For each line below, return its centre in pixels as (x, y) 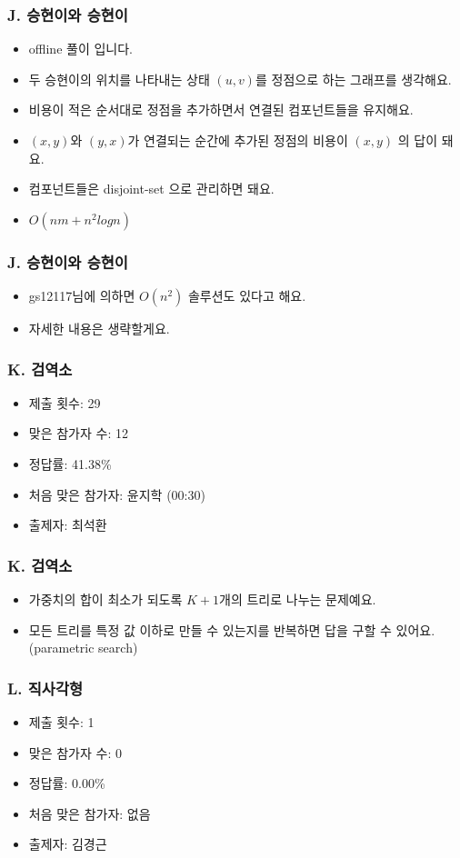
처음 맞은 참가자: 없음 (90, 813)
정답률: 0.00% (67, 783)
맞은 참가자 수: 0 (75, 752)
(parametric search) (83, 648)
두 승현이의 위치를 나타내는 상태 (119, 79)
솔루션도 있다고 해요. (247, 295)
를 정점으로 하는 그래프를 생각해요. (353, 79)
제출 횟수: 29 (65, 402)
